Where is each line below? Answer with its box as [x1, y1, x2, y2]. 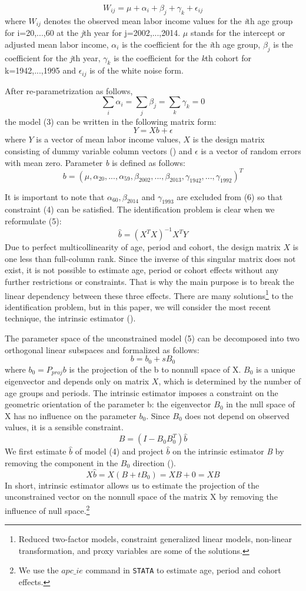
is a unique [256, 363, 295, 375]
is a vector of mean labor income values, [36, 133, 181, 145]
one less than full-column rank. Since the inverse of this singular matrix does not [5, 252, 296, 264]
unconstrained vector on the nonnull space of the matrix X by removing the [5, 490, 278, 503]
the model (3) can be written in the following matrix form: [5, 115, 217, 127]
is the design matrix [192, 133, 265, 145]
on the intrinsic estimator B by [172, 445, 284, 457]
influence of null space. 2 [5, 502, 90, 516]
